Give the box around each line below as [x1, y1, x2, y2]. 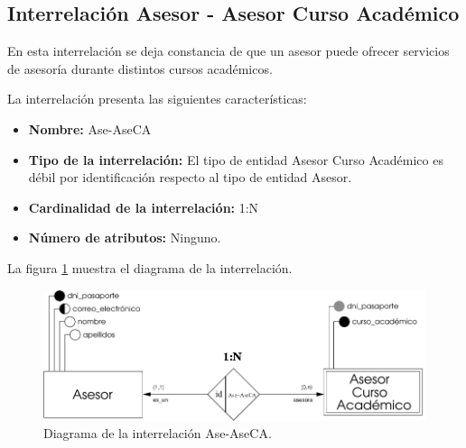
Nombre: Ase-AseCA [28, 119, 152, 138]
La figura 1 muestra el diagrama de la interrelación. [7, 258, 293, 277]
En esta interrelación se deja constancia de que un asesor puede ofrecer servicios [7, 41, 450, 60]
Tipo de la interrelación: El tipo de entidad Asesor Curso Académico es [28, 150, 443, 169]
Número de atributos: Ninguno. [28, 228, 221, 247]
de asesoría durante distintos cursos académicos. [7, 59, 273, 78]
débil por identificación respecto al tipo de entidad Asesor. [28, 168, 352, 187]
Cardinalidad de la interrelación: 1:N [28, 197, 259, 216]
